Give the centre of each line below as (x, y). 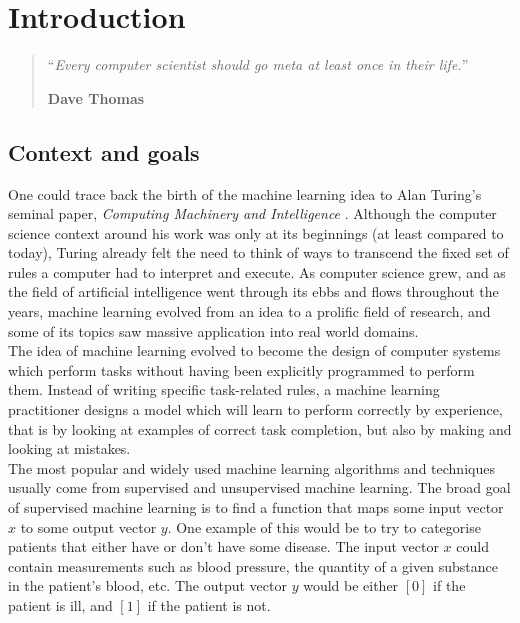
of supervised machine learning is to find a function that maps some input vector (256, 507)
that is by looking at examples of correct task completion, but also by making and (260, 428)
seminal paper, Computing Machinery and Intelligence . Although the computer (252, 213)
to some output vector (88, 526)
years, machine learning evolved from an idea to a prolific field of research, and (249, 311)
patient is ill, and (60, 604)
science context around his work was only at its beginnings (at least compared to (256, 232)
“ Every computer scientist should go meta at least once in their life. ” (258, 64)
